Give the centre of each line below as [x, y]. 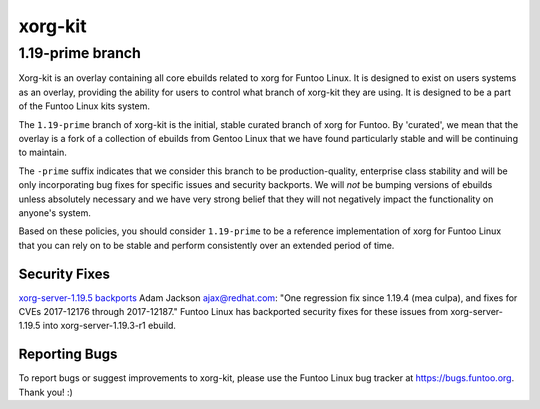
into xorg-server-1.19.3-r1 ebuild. [109, 326]
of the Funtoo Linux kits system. [84, 106]
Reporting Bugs [68, 354]
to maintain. [42, 152]
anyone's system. [55, 212]
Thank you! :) [46, 392]
